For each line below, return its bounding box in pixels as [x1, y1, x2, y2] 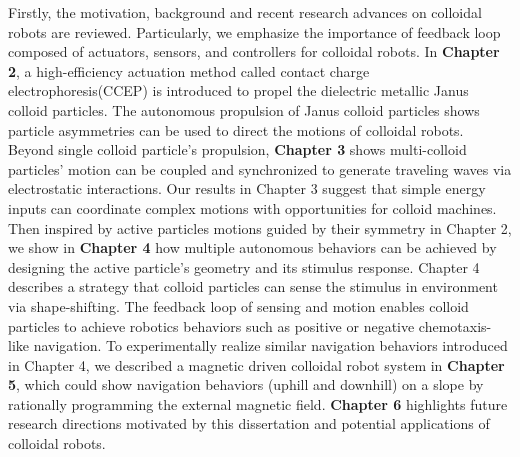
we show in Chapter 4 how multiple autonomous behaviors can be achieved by [8, 237, 497, 258]
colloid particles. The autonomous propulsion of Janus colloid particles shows [8, 99, 480, 120]
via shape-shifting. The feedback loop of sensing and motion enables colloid [8, 295, 469, 316]
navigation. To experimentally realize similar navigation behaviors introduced [33, 335, 508, 356]
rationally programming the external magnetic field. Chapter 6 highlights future [8, 393, 508, 414]
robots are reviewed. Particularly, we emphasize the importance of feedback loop [8, 21, 501, 42]
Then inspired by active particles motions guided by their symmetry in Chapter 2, [8, 217, 512, 238]
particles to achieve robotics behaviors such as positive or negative [8, 315, 415, 336]
